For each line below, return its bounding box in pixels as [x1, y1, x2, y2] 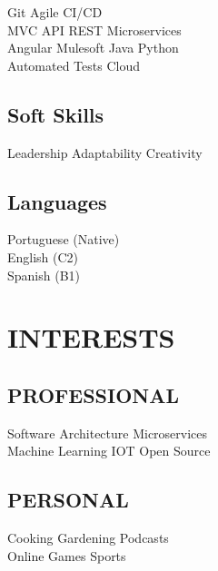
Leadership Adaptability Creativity [7, 143, 203, 162]
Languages [7, 187, 107, 215]
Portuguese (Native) [7, 230, 120, 249]
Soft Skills [7, 100, 104, 128]
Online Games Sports [7, 546, 126, 565]
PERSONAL [7, 486, 129, 514]
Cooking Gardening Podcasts [7, 528, 169, 547]
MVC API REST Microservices [7, 20, 182, 39]
